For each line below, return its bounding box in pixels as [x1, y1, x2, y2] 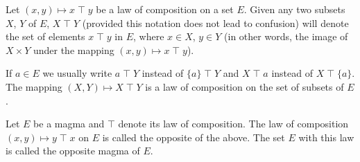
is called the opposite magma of [6, 143, 140, 158]
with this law [298, 129, 354, 144]
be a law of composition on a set [96, 2, 234, 16]
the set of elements [6, 29, 85, 44]
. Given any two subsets [243, 2, 345, 16]
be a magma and [33, 116, 105, 131]
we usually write [42, 66, 112, 80]
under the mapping [33, 42, 114, 57]
